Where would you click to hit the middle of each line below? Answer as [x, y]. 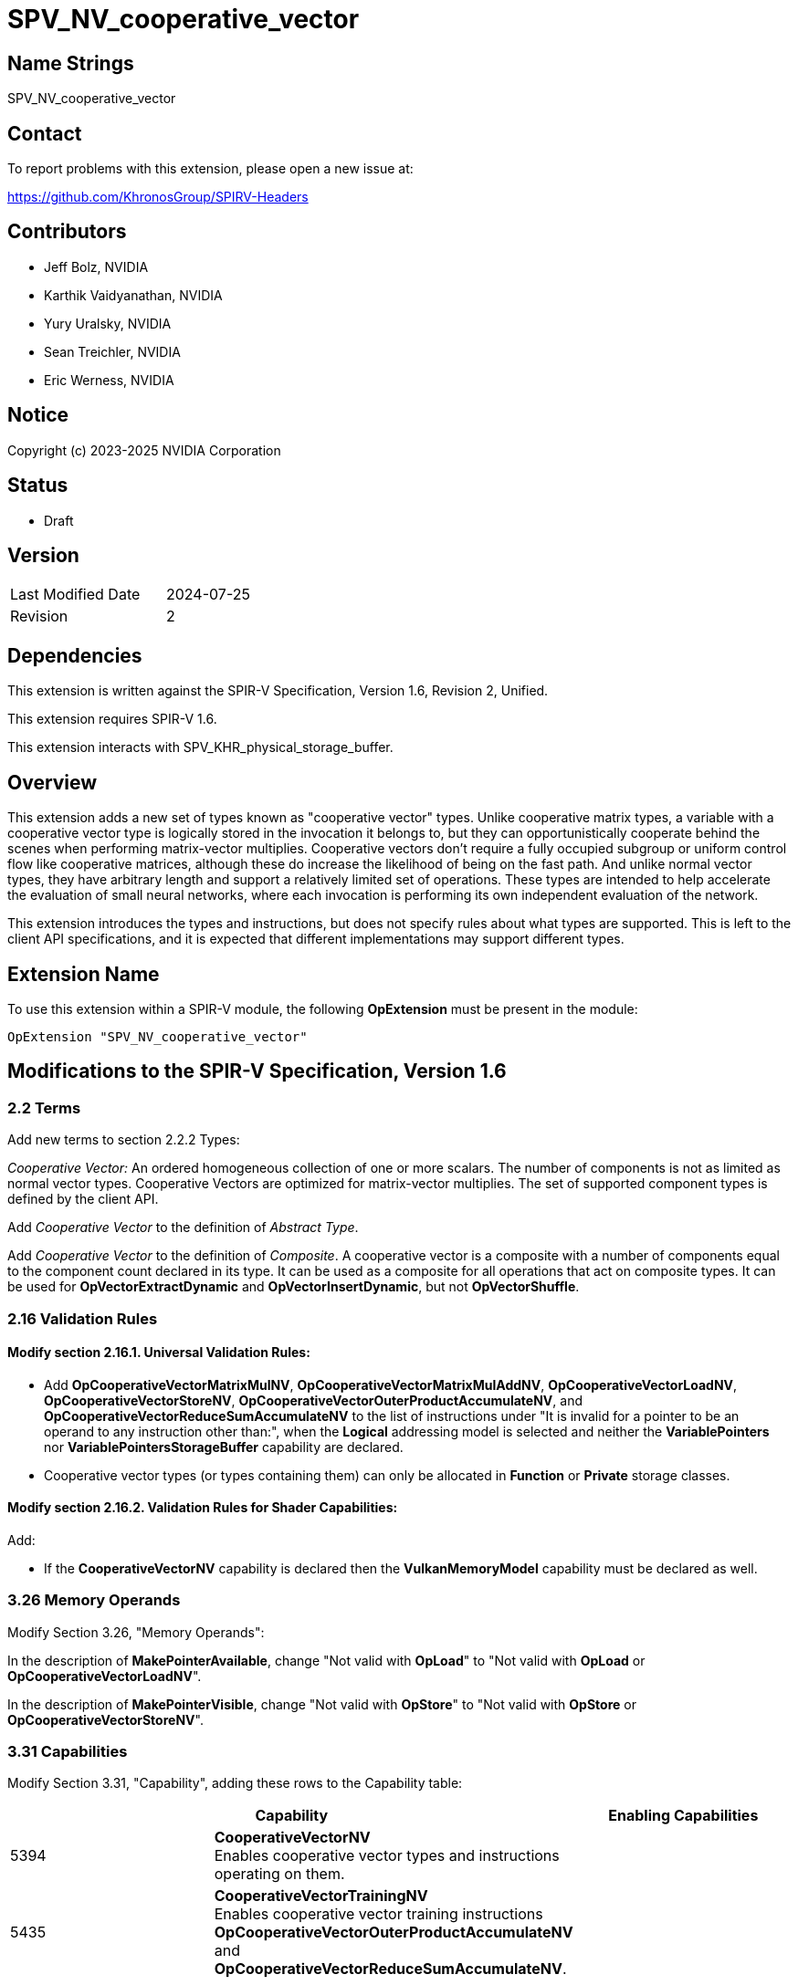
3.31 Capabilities [68, 1752]
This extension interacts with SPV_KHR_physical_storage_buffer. [200, 747]
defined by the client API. [83, 1199]
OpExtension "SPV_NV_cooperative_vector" [157, 1036]
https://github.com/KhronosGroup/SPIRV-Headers [158, 197]
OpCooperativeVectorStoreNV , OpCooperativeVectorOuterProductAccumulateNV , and [313, 1400]
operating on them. [279, 1874]
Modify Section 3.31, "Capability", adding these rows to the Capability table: [235, 1783]
